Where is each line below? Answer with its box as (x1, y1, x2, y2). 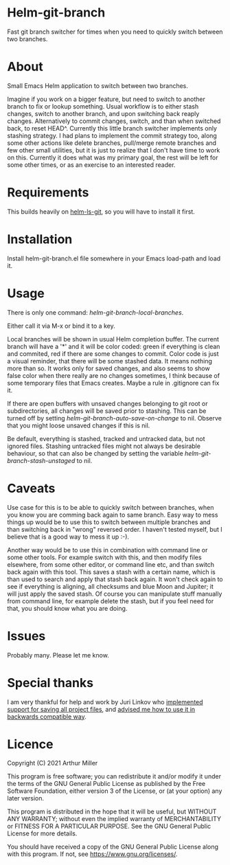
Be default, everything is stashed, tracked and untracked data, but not (7, 434, 205, 442)
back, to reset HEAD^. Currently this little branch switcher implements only (7, 124, 218, 132)
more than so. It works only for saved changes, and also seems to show (7, 364, 211, 372)
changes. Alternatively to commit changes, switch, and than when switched (7, 117, 221, 125)
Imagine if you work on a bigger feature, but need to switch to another (7, 95, 206, 103)
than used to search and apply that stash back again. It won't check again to (7, 575, 223, 583)
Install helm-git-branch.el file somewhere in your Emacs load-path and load (7, 254, 221, 262)
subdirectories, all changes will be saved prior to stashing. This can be (7, 407, 207, 415)
